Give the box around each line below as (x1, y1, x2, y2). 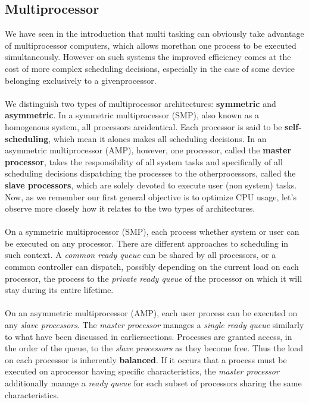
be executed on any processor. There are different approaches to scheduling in (5, 237, 289, 249)
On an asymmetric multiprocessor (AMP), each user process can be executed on (5, 307, 298, 319)
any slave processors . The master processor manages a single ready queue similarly (5, 319, 304, 331)
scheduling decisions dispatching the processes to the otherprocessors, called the (5, 167, 296, 180)
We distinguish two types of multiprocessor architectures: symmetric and (5, 97, 276, 109)
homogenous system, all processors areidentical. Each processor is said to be (5, 120, 282, 133)
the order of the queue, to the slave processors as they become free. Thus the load (5, 342, 304, 354)
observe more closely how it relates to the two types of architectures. (5, 202, 255, 215)
